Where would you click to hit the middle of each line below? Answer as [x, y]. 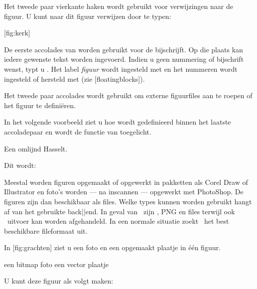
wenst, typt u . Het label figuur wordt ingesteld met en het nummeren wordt [121, 69]
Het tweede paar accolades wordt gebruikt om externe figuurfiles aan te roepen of [128, 95]
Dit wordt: [20, 165]
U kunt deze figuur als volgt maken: [59, 281]
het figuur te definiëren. [40, 105]
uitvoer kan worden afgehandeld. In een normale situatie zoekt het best [118, 221]
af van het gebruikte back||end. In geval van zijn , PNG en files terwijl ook [120, 211]
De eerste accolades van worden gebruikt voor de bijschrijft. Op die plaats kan [124, 49]
